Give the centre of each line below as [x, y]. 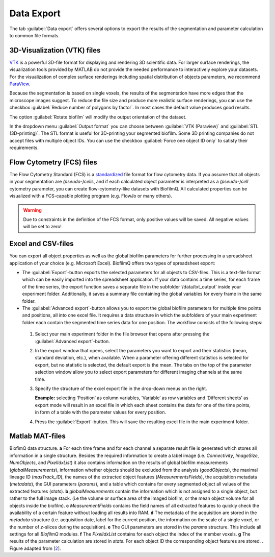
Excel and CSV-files [42, 244]
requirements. [24, 148]
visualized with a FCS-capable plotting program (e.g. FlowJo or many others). [91, 196]
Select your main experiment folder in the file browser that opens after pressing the [122, 334]
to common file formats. [35, 35]
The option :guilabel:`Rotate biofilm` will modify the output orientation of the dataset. [98, 117]
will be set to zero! [43, 227]
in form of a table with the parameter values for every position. [101, 412]
